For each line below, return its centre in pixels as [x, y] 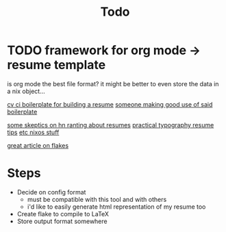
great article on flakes [38, 145]
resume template [56, 65]
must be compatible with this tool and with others [97, 199]
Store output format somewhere [62, 221]
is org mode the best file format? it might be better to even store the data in [113, 83]
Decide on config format [51, 192]
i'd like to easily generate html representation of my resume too [116, 207]
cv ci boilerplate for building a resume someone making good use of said [110, 104]
